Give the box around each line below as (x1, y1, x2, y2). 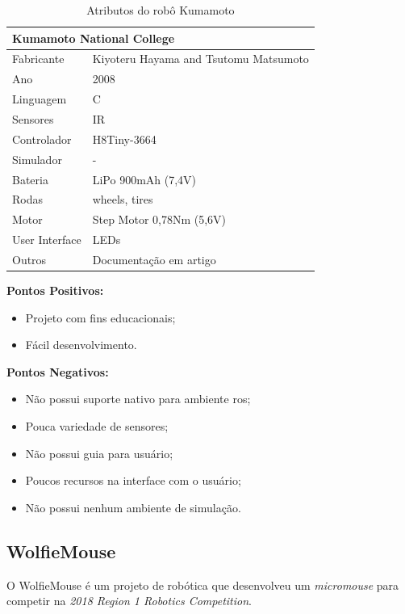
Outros (12, 250, 47, 267)
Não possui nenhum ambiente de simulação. (25, 498, 241, 515)
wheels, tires (92, 191, 153, 208)
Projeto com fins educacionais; (25, 309, 176, 326)
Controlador (12, 130, 72, 147)
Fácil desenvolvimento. (25, 336, 137, 353)
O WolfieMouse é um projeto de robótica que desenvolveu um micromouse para (6, 576, 399, 593)
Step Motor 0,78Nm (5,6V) (92, 211, 227, 228)
